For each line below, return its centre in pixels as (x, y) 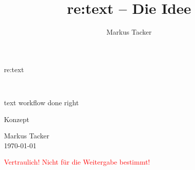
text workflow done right (41, 102)
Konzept (17, 119)
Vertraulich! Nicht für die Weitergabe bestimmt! (77, 162)
